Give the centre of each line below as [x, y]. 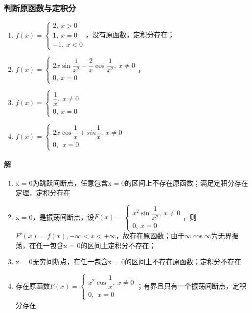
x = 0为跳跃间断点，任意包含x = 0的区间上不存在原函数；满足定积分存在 [132, 183]
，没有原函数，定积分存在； [130, 34]
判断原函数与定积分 [40, 8]
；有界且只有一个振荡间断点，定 [188, 285]
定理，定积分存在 [43, 193]
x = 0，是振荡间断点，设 [55, 217]
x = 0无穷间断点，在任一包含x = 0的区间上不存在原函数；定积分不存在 [128, 261]
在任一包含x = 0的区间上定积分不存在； [92, 245]
